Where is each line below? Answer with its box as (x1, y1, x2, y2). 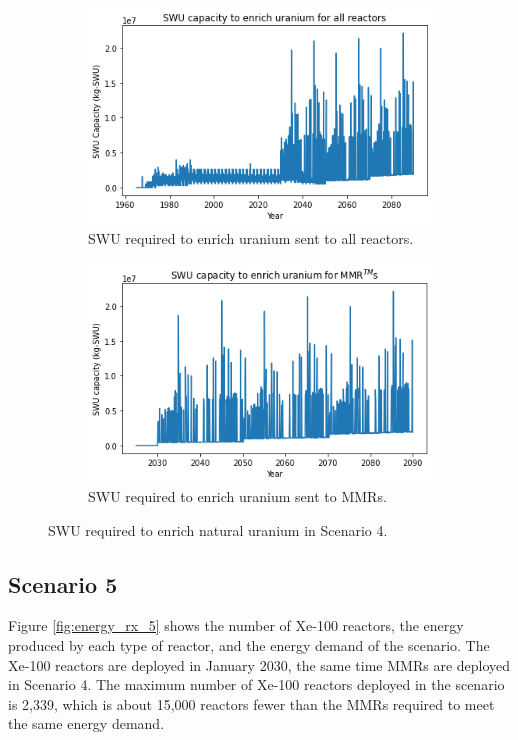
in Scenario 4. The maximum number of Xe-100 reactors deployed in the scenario (8, 674, 505, 695)
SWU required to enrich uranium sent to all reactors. (88, 228, 414, 249)
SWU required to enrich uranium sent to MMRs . (88, 486, 387, 507)
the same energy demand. (8, 713, 165, 734)
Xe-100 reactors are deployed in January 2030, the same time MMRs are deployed (8, 654, 511, 675)
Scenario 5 (8, 568, 118, 599)
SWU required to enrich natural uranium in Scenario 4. (48, 519, 388, 540)
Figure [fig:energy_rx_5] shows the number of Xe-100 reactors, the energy (8, 615, 464, 636)
